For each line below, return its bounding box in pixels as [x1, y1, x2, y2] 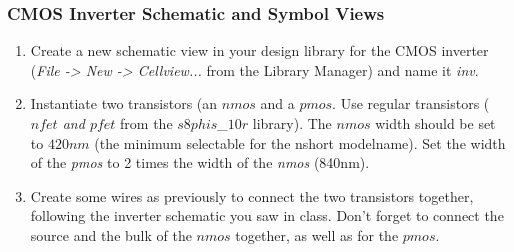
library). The [252, 113, 332, 133]
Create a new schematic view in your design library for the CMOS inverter [30, 40, 489, 61]
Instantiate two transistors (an [30, 93, 218, 114]
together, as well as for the [235, 224, 399, 245]
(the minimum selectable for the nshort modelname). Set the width [94, 132, 506, 153]
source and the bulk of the [30, 224, 192, 245]
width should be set [375, 113, 496, 133]
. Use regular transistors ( [332, 93, 490, 114]
